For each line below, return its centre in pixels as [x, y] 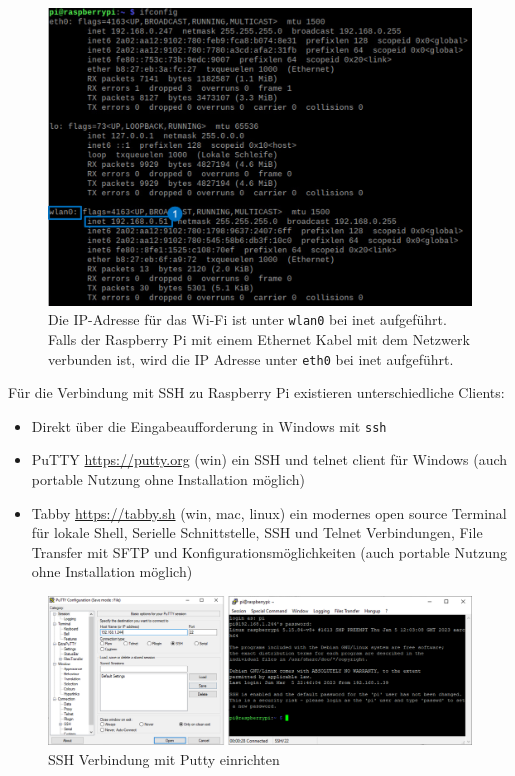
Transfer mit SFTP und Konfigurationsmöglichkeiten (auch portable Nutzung [269, 551]
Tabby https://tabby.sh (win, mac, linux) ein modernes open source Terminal [269, 512]
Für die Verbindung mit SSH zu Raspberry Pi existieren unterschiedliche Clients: [256, 392]
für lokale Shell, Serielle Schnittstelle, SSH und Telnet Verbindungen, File [257, 532]
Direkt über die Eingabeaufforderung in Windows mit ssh [209, 425]
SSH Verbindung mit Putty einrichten [164, 759]
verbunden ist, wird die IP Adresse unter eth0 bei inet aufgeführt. [251, 358]
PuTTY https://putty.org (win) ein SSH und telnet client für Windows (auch [269, 459]
